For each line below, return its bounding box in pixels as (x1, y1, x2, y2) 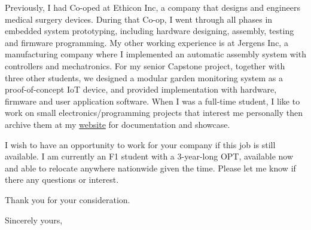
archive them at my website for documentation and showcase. (5, 118, 230, 130)
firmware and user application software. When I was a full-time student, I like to (5, 94, 300, 107)
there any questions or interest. (5, 173, 119, 186)
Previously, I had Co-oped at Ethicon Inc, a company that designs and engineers (5, 1, 300, 13)
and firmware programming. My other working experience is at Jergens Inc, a (5, 36, 288, 48)
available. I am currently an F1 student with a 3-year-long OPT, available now (5, 150, 294, 162)
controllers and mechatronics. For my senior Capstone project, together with (5, 59, 285, 72)
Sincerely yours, (5, 213, 63, 226)
